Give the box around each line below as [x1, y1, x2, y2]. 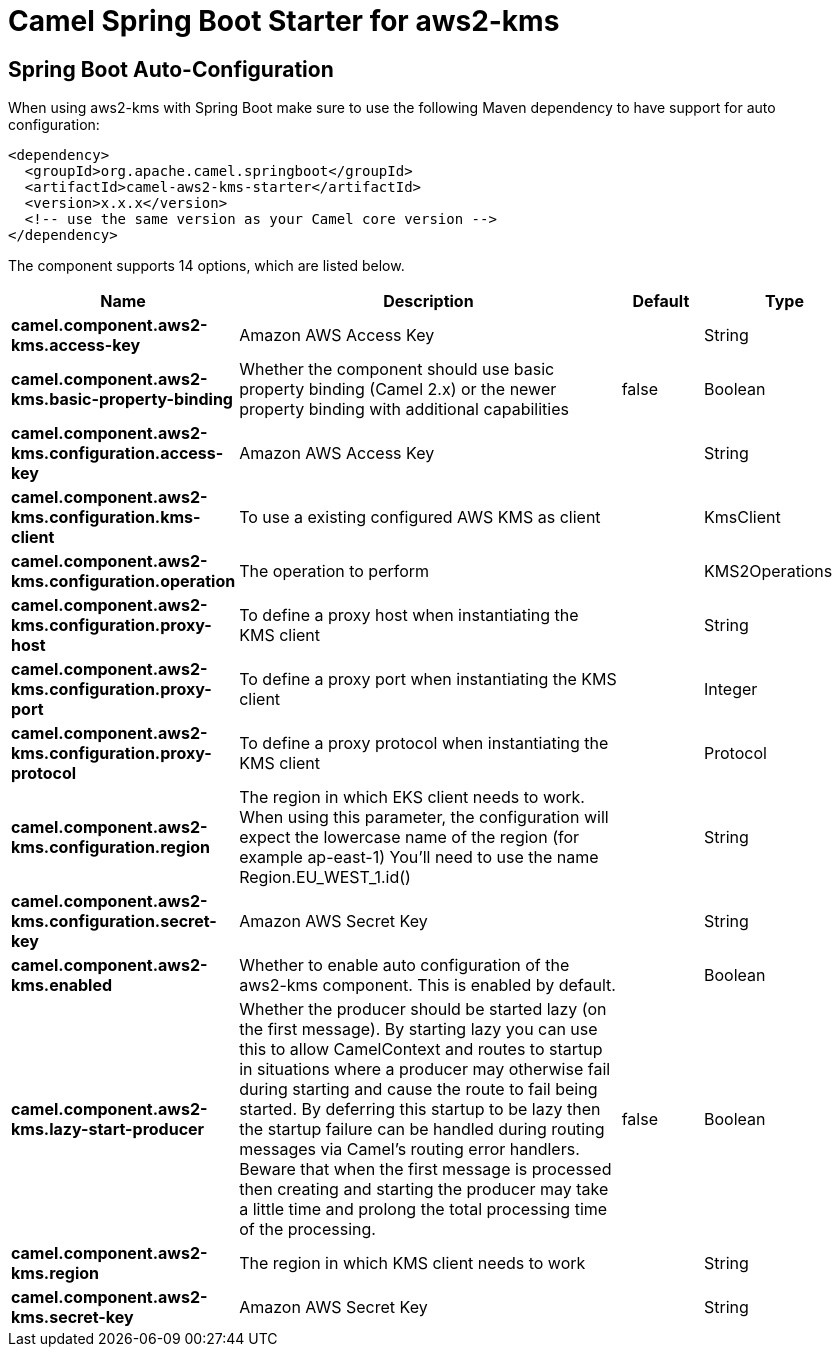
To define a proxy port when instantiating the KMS [239, 669, 617, 690]
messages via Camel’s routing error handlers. [239, 1139, 580, 1160]
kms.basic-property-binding [11, 389, 233, 410]
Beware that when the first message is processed [239, 1159, 612, 1180]
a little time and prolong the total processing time [239, 1199, 608, 1220]
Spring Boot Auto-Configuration [8, 56, 334, 82]
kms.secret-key [11, 1307, 134, 1328]
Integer [704, 679, 758, 700]
